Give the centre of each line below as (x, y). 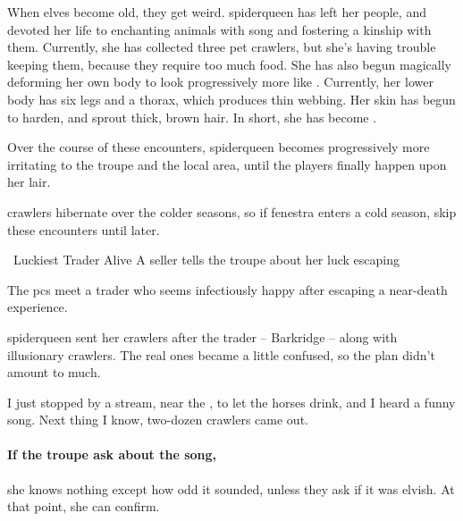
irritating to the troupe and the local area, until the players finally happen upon (227, 164)
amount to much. (54, 372)
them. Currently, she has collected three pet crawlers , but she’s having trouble (222, 47)
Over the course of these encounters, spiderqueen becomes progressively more (219, 147)
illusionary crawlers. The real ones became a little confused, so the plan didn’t (221, 354)
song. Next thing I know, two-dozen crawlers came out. (158, 420)
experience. (38, 307)
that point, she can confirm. (84, 506)
